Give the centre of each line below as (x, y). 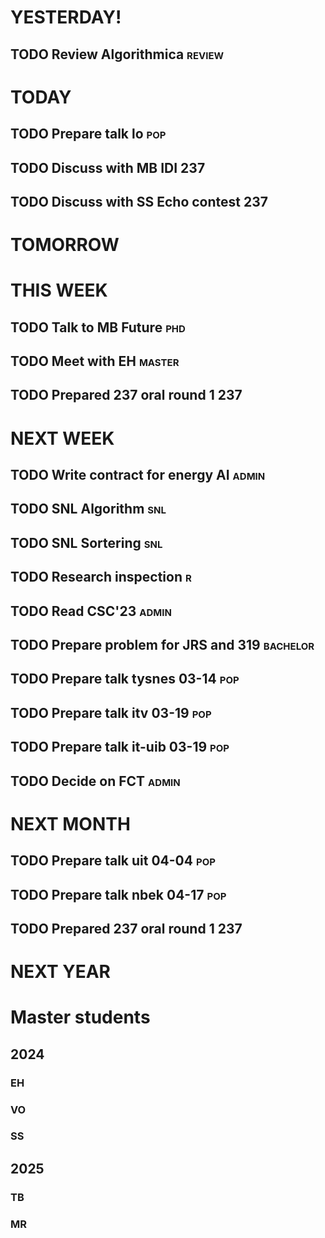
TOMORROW (65, 245)
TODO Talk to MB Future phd (98, 327)
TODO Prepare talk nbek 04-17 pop (118, 894)
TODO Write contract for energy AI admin (138, 475)
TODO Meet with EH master (95, 361)
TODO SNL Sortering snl (86, 542)
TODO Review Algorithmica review (117, 54)
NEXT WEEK (62, 438)
